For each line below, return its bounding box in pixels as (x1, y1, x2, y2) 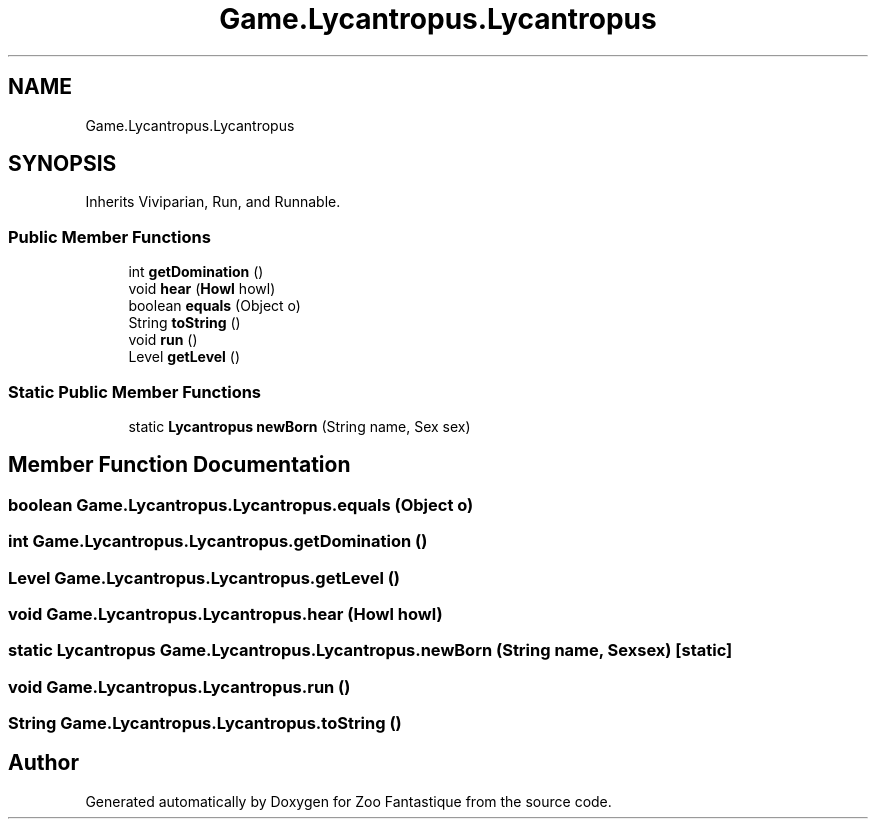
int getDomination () (128, 263, 264, 281)
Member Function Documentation (8, 452, 351, 478)
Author (8, 750, 79, 776)
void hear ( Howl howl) (128, 280, 276, 298)
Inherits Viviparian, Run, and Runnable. (85, 193, 341, 211)
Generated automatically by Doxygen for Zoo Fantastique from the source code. (85, 792, 612, 810)
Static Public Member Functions (8, 381, 262, 402)
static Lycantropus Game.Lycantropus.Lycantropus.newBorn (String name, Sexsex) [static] (8, 640, 733, 661)
